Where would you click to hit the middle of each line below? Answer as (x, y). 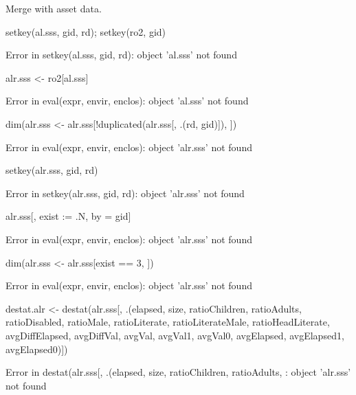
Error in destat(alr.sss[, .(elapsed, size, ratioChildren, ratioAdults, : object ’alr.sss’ (178, 372)
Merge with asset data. (54, 8)
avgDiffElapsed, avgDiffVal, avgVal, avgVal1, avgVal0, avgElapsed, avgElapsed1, (175, 335)
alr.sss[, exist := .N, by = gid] (68, 216)
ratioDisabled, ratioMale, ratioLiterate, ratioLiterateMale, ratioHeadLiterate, (168, 322)
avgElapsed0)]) (37, 349)
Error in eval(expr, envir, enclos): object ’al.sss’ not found (127, 101)
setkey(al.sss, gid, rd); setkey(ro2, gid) (86, 31)
